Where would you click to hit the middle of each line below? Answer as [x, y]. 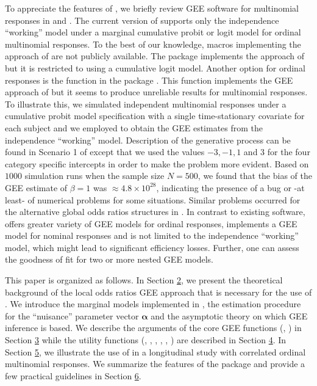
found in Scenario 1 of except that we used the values [105, 152]
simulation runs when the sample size [94, 176]
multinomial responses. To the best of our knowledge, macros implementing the [153, 44]
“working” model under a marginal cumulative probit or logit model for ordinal [153, 32]
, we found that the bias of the [255, 176]
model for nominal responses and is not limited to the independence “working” [152, 235]
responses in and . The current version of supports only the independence [142, 20]
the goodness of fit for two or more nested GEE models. [109, 259]
